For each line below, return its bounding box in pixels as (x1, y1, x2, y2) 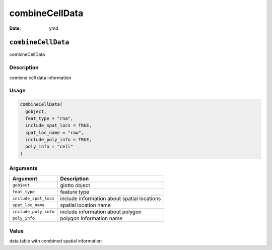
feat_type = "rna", (25, 115, 74, 121)
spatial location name (60, 202, 111, 209)
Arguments (9, 165, 38, 172)
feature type (60, 188, 90, 195)
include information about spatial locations (60, 195, 161, 202)
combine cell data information (9, 75, 72, 81)
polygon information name (60, 215, 123, 222)
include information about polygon (60, 208, 142, 215)
